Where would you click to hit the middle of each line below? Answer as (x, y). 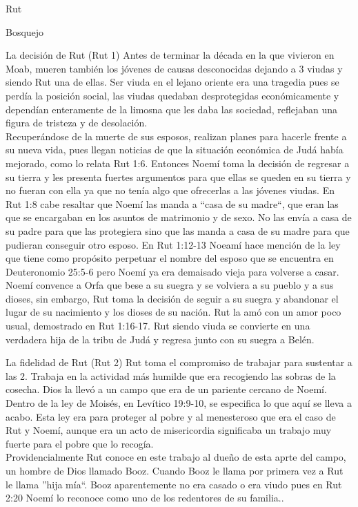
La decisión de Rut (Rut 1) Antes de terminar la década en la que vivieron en (170, 55)
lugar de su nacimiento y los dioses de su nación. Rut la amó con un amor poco (173, 312)
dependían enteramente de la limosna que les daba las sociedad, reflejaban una (172, 109)
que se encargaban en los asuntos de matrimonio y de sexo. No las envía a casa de (179, 217)
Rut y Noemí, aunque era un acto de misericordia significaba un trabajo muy (169, 430)
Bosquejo (25, 31)
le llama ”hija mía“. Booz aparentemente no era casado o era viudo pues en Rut (174, 484)
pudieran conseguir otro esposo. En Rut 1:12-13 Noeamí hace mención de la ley (173, 244)
